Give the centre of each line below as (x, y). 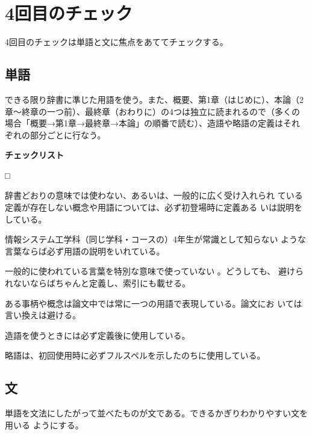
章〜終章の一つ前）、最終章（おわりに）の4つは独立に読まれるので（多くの (152, 111)
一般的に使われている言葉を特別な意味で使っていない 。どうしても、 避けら (154, 271)
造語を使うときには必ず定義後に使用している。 (98, 335)
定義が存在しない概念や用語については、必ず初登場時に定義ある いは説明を (154, 207)
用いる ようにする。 (44, 424)
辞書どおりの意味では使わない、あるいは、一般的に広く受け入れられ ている (154, 195)
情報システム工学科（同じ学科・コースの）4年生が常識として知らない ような (156, 239)
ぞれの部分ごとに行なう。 (55, 134)
